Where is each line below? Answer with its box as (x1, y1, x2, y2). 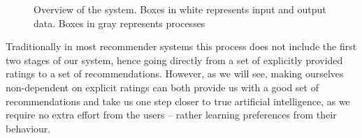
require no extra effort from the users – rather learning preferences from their (6, 107, 337, 122)
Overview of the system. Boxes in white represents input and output (34, 2, 326, 16)
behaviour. (6, 121, 51, 135)
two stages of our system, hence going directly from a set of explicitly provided (6, 52, 343, 67)
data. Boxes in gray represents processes (34, 15, 205, 30)
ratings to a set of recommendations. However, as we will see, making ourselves (6, 66, 344, 81)
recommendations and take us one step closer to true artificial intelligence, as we (6, 93, 350, 108)
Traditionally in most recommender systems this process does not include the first (6, 39, 357, 54)
